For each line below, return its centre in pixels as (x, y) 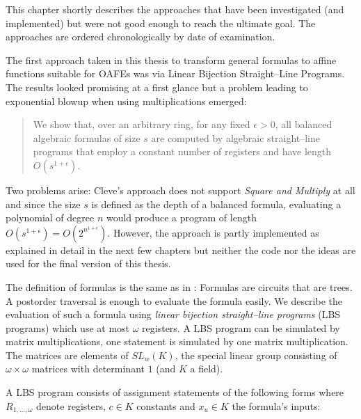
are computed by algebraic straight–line (236, 137)
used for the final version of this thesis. (88, 263)
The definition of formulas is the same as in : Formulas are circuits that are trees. (179, 286)
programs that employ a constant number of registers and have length (182, 151)
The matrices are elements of (67, 355)
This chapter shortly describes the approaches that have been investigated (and (175, 9)
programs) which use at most (68, 327)
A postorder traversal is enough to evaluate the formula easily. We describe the (174, 300)
